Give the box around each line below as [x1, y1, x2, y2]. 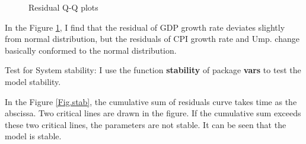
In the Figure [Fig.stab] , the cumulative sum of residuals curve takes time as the [5, 95, 297, 107]
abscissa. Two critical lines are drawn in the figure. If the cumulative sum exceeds [5, 107, 301, 119]
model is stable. [5, 130, 62, 142]
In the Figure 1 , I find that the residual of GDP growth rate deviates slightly [5, 21, 285, 33]
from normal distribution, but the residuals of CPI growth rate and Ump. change [5, 32, 299, 45]
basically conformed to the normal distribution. [5, 44, 177, 56]
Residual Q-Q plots [28, 1, 98, 13]
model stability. [5, 75, 61, 87]
